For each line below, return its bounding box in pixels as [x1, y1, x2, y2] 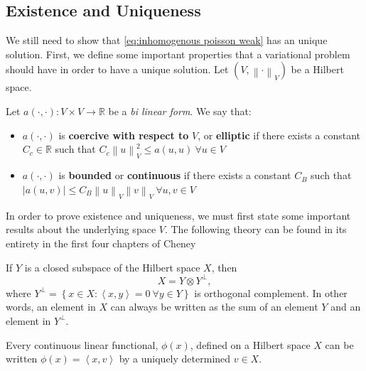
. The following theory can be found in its [164, 222, 347, 237]
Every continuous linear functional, [6, 337, 158, 352]
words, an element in [6, 299, 96, 314]
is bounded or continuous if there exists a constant [58, 168, 291, 183]
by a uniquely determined [119, 351, 231, 366]
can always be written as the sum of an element [110, 299, 318, 314]
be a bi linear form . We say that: [108, 103, 252, 118]
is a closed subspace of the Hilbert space [24, 259, 200, 274]
